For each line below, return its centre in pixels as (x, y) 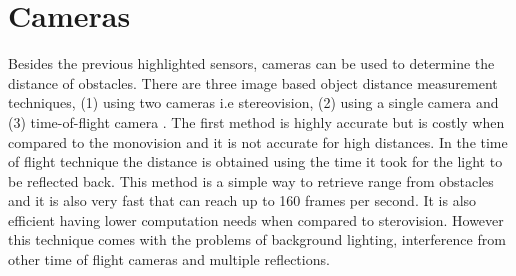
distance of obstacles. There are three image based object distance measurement (253, 82)
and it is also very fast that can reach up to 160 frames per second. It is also (242, 200)
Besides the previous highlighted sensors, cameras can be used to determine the (251, 63)
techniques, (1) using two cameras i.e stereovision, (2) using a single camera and (253, 102)
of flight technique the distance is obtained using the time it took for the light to (255, 161)
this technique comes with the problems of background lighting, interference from (257, 239)
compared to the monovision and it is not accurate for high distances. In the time (258, 141)
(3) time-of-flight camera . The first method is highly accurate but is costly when (256, 121)
